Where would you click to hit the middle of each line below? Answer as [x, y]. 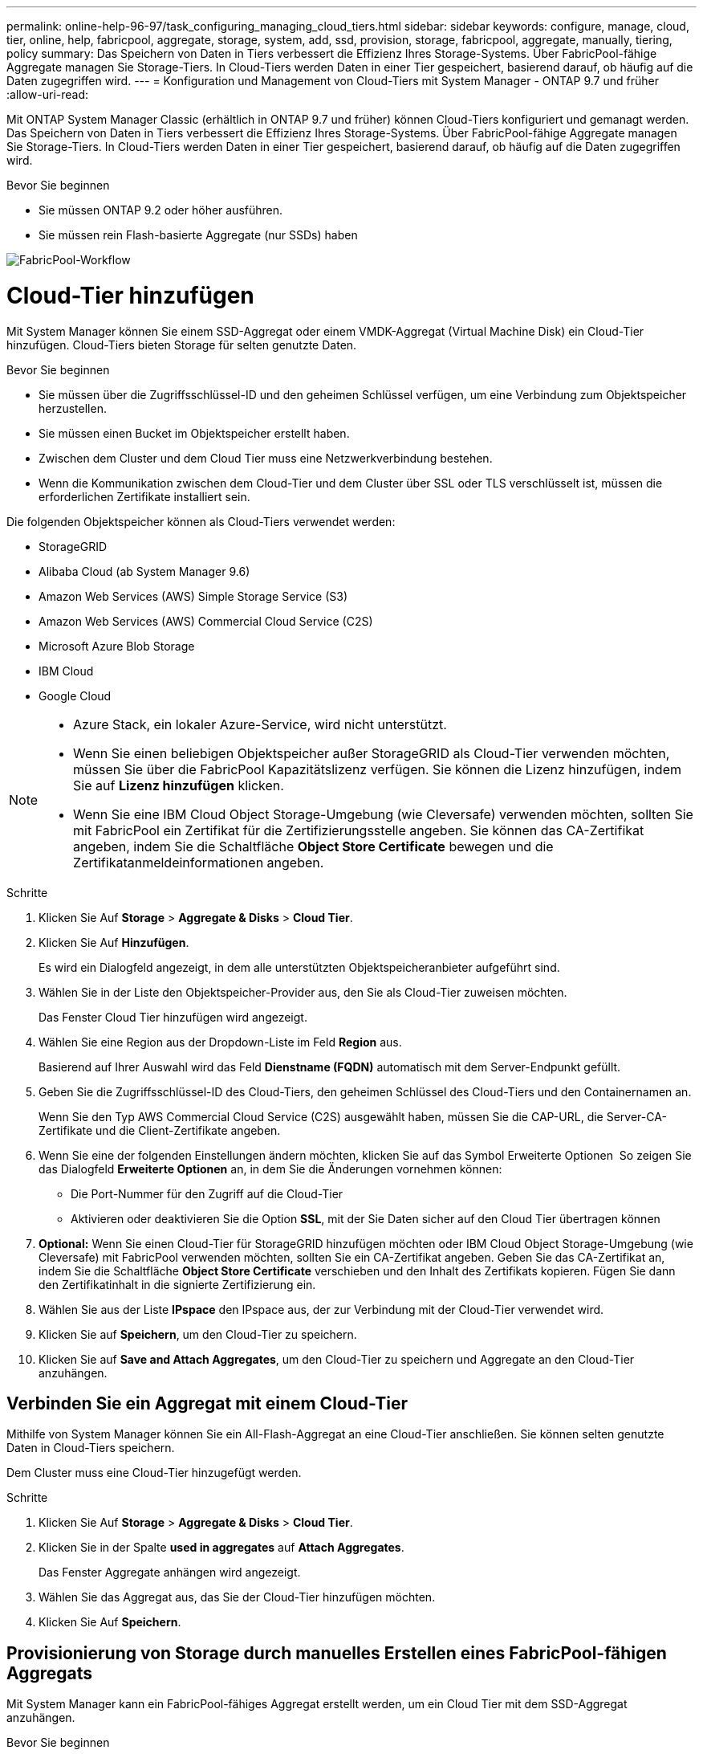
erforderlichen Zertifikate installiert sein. [144, 496]
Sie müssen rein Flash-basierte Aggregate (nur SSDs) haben [198, 235]
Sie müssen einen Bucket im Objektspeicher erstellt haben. [194, 433]
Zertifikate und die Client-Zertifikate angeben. [160, 1130]
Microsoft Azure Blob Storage [117, 646]
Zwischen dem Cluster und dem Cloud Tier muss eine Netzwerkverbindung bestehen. [266, 458]
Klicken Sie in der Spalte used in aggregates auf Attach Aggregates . [221, 1548]
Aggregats [50, 1673]
